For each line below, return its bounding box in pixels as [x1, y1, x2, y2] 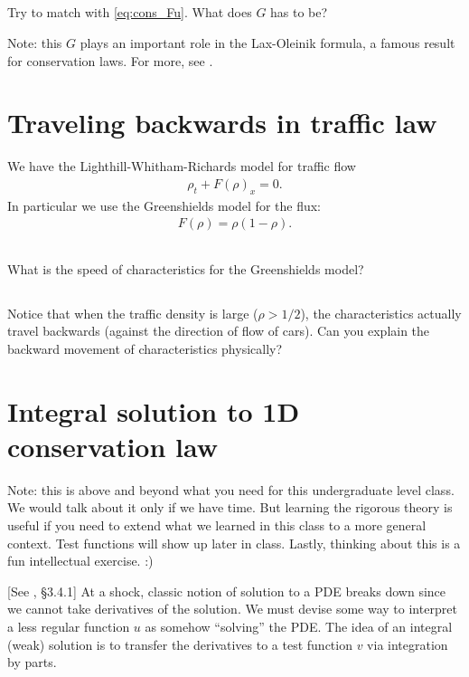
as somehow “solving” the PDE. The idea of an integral [145, 616, 453, 635]
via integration [367, 634, 448, 653]
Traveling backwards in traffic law [7, 104, 437, 141]
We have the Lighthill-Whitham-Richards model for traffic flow [7, 157, 356, 176]
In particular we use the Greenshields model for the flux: [7, 195, 321, 215]
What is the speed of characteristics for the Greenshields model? [7, 259, 364, 278]
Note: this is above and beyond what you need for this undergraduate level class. [7, 480, 455, 499]
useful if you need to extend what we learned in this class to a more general [7, 516, 427, 534]
